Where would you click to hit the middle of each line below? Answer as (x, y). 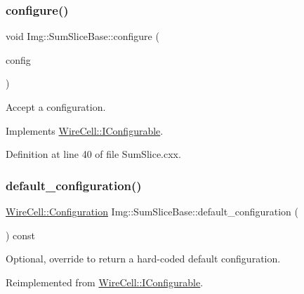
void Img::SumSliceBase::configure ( (82, 36)
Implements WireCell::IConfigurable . (85, 130)
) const (21, 235)
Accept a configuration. (56, 107)
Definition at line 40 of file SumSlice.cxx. (93, 154)
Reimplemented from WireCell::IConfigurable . (105, 282)
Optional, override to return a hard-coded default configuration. (143, 259)
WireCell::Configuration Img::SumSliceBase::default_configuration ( (152, 211)
